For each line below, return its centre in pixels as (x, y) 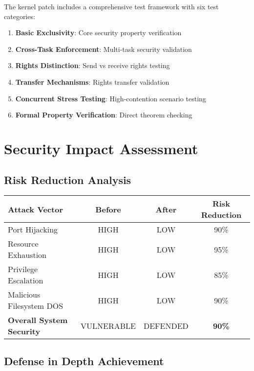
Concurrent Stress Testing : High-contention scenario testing (111, 98)
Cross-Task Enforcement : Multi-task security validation (104, 49)
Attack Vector (36, 209)
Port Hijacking (33, 230)
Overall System (38, 320)
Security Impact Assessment (101, 148)
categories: (20, 16)
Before (108, 209)
